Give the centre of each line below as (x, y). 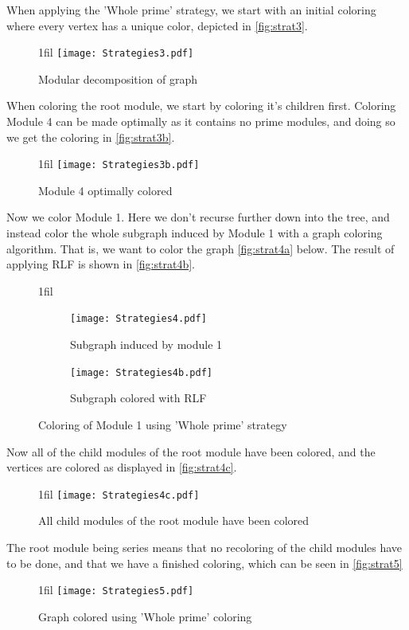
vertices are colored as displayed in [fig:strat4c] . (122, 467)
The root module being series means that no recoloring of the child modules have (204, 547)
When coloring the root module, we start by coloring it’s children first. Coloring (201, 106)
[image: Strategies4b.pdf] (141, 372)
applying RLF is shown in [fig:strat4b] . (101, 264)
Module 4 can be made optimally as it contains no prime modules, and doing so (201, 121)
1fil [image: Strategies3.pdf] (116, 52)
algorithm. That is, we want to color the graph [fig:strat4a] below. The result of (201, 248)
